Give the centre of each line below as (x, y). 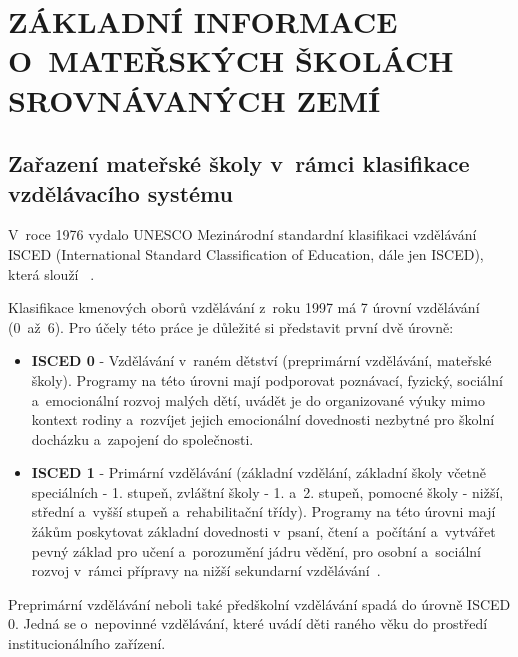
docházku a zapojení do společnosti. (142, 438)
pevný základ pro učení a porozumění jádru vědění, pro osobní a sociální (256, 550)
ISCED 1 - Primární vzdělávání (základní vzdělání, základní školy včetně (259, 472)
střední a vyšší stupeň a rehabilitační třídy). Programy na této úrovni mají (263, 511)
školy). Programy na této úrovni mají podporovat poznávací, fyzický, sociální (267, 379)
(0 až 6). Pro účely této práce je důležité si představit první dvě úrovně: (231, 326)
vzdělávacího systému (120, 192)
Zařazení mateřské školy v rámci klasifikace (239, 163)
